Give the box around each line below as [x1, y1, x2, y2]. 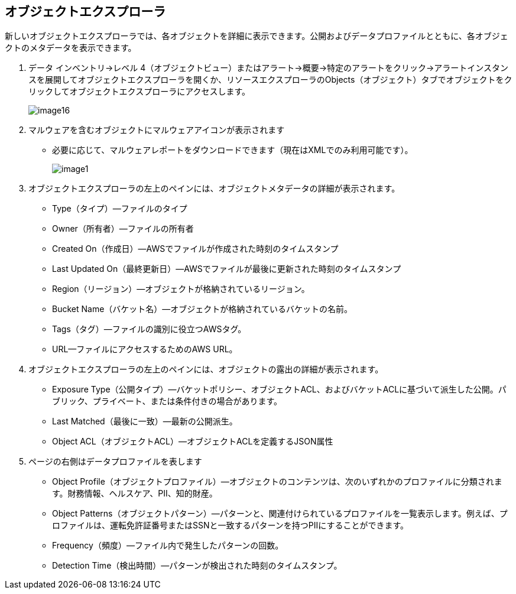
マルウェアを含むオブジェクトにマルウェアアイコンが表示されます [28, 125, 285, 135]
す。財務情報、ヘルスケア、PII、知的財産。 [52, 488, 218, 499]
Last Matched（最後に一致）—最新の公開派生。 [52, 416, 238, 427]
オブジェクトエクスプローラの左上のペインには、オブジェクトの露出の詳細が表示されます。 [28, 364, 384, 375]
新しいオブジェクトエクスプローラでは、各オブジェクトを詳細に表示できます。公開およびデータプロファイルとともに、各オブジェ [5, 31, 508, 41]
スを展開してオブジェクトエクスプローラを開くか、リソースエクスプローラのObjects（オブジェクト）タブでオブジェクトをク [28, 74, 512, 85]
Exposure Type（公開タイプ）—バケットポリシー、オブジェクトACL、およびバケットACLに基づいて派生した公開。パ [52, 384, 507, 395]
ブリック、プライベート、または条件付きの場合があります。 [52, 396, 283, 407]
